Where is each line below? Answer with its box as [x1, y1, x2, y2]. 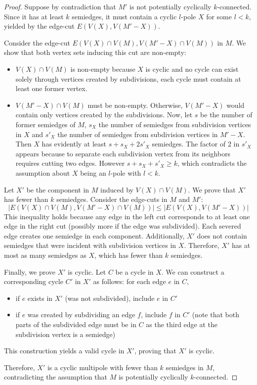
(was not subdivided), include [65, 292, 155, 303]
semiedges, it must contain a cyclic [72, 11, 177, 21]
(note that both [192, 309, 239, 320]
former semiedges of [15, 119, 76, 129]
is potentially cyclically [118, 372, 188, 382]
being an [80, 167, 106, 178]
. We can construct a [161, 266, 224, 277]
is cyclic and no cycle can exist [145, 63, 239, 74]
